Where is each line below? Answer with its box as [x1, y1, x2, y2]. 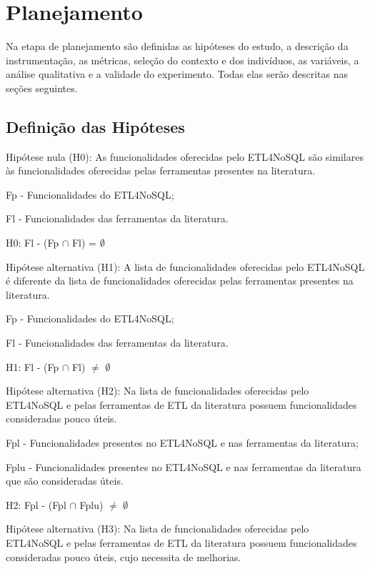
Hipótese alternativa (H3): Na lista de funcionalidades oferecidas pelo [6, 521, 309, 536]
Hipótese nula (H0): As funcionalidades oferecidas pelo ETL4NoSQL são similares [6, 149, 364, 164]
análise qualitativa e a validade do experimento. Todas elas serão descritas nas [6, 66, 348, 81]
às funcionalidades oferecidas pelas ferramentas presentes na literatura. [6, 163, 316, 178]
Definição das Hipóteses [6, 115, 185, 137]
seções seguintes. [6, 80, 78, 95]
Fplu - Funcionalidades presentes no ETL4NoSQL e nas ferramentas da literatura [6, 459, 361, 474]
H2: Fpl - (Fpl [6, 497, 66, 512]
